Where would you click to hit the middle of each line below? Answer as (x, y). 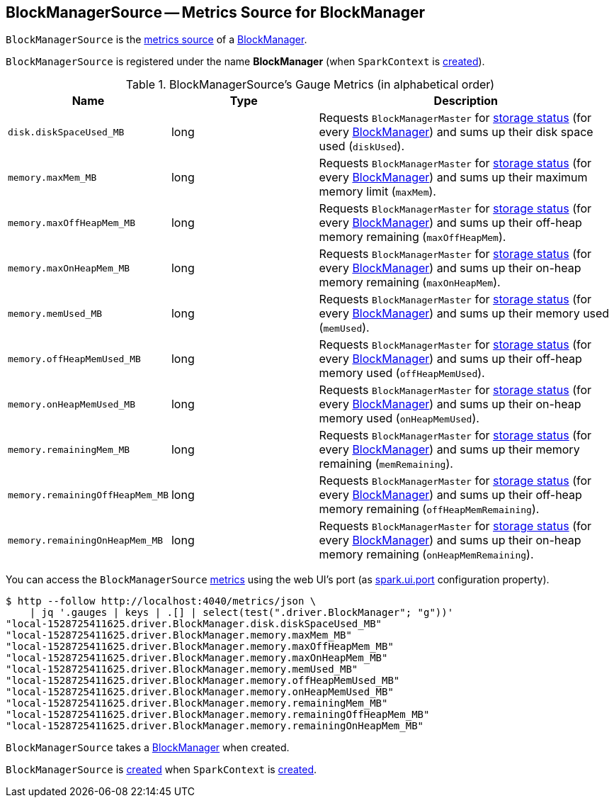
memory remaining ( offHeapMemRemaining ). (429, 509)
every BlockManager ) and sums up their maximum (453, 178)
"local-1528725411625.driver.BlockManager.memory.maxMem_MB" (179, 635)
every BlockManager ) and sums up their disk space (456, 132)
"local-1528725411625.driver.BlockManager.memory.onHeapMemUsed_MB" (200, 692)
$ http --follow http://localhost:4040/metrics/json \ (161, 601)
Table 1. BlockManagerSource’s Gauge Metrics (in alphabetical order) (310, 85)
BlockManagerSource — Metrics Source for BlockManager (215, 12)
